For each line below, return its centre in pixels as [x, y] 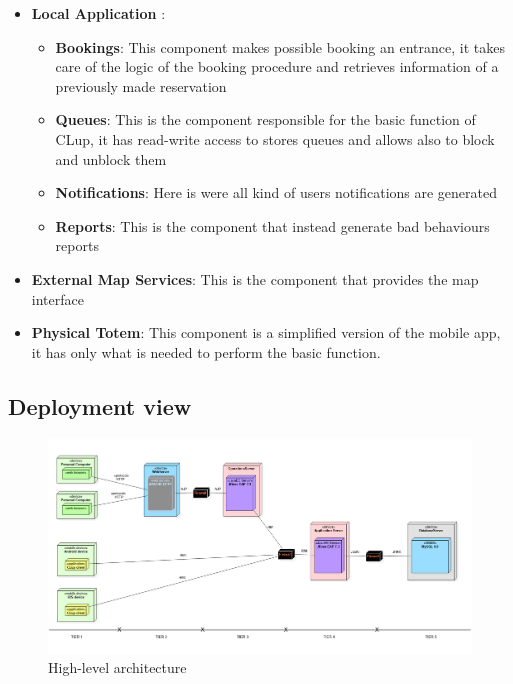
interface [57, 298]
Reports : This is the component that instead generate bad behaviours [272, 225]
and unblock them [111, 158]
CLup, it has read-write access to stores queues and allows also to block [275, 138]
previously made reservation [141, 85]
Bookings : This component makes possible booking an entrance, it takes [280, 46]
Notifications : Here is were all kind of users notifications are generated [276, 192]
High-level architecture [117, 667]
